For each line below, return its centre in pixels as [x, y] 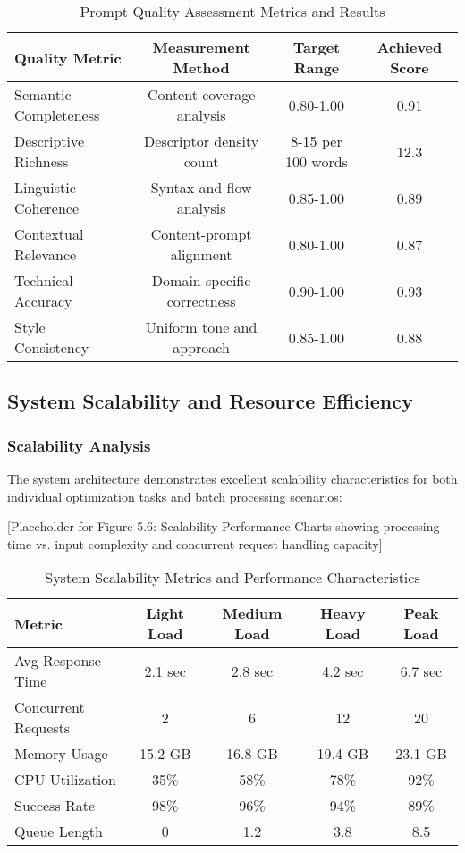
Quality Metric [68, 57]
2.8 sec [252, 671]
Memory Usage [61, 754]
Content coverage [201, 94]
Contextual [49, 234]
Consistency [52, 347]
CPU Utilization [66, 780]
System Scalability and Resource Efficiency [210, 401]
